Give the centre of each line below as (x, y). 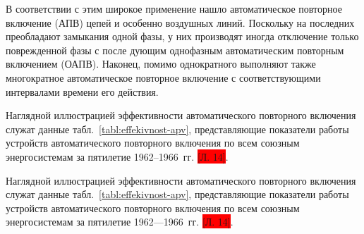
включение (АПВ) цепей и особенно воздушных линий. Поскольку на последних (180, 22)
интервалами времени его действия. (82, 91)
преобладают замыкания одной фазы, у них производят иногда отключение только (182, 36)
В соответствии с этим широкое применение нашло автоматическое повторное (174, 8)
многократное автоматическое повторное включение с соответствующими (163, 77)
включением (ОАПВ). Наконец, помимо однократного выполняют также (161, 64)
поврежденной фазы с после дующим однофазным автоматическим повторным (175, 50)
